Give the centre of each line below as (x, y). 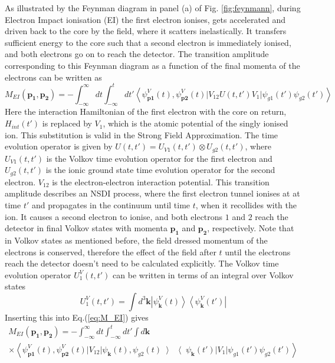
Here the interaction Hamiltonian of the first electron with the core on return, (146, 111)
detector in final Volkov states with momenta (86, 228)
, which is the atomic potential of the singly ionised (196, 123)
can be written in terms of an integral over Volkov (203, 274)
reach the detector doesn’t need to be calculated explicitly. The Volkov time (142, 263)
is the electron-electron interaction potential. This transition (161, 181)
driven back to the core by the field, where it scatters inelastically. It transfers (146, 31)
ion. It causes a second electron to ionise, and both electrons (114, 216)
